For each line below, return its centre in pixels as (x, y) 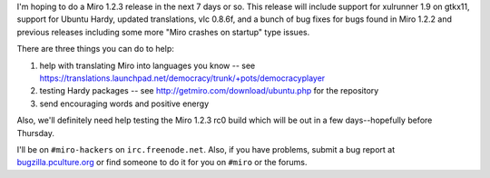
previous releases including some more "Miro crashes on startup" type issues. (163, 32)
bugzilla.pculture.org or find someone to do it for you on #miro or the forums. (162, 163)
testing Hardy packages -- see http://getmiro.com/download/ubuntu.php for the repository (209, 91)
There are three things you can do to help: (95, 49)
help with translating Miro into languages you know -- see (147, 65)
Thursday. (35, 133)
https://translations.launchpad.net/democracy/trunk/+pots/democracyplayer (182, 78)
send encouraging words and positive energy (124, 104)
